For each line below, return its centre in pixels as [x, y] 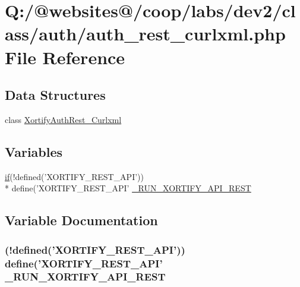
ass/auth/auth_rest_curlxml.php [145, 34]
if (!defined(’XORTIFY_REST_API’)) [74, 176]
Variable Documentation [81, 220]
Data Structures [55, 95]
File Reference [65, 57]
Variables [34, 151]
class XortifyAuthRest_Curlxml [63, 119]
